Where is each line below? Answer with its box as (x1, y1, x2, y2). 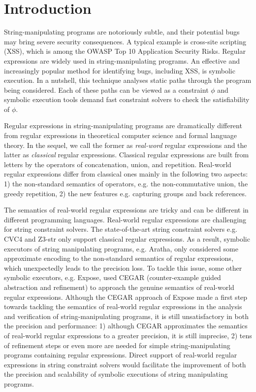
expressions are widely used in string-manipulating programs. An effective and (4, 55, 240, 66)
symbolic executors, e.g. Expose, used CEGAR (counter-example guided (4, 272, 221, 283)
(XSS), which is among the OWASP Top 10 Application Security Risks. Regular (4, 46, 246, 56)
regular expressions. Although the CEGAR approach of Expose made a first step (4, 291, 248, 302)
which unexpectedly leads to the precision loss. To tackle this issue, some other (4, 262, 242, 273)
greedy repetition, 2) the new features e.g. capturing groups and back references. (4, 188, 247, 198)
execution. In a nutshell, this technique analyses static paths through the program (4, 75, 252, 85)
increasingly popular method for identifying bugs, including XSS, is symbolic (4, 65, 235, 75)
